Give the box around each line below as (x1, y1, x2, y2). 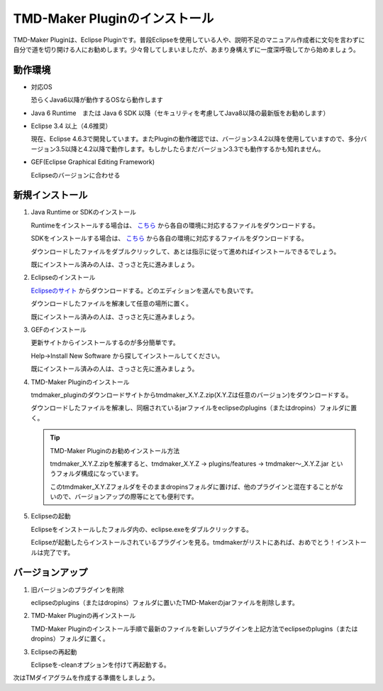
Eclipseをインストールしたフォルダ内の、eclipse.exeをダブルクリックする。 (30, 525, 253, 533)
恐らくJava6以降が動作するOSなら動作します (30, 96, 163, 104)
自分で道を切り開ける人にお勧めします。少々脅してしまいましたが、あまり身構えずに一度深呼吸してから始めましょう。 (13, 45, 360, 53)
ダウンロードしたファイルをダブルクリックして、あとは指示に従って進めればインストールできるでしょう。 (30, 247, 340, 256)
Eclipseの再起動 (30, 647, 77, 656)
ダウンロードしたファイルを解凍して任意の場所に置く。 (30, 299, 193, 308)
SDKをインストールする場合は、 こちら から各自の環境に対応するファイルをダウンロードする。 (30, 234, 309, 243)
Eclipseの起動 (30, 512, 71, 521)
